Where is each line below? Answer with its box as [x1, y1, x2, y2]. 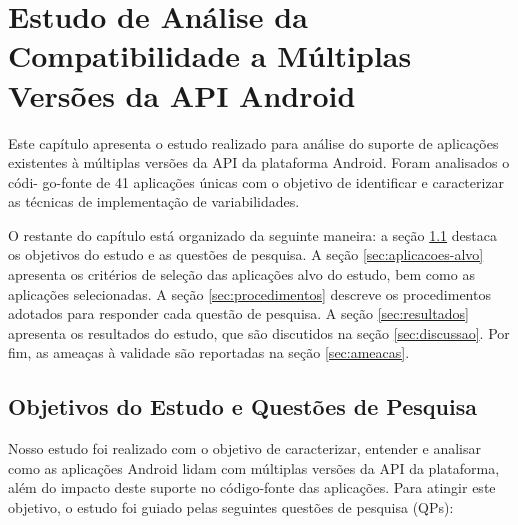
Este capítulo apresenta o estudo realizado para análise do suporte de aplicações [8, 132, 499, 153]
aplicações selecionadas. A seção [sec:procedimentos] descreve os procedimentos [8, 283, 491, 304]
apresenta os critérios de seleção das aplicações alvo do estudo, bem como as [8, 264, 475, 285]
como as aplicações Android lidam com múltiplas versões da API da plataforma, [8, 457, 500, 478]
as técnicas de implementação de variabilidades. [8, 191, 300, 212]
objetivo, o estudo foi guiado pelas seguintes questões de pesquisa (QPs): [8, 497, 454, 518]
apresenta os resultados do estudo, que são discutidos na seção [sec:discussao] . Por [8, 322, 510, 343]
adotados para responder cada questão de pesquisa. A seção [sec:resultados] [8, 303, 469, 324]
